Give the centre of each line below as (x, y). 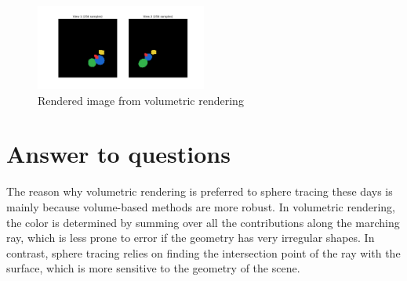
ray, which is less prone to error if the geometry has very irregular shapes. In (191, 238)
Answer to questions (118, 154)
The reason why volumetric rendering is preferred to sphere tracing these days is (200, 191)
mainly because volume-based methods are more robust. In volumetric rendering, (201, 206)
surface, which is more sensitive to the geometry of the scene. (153, 268)
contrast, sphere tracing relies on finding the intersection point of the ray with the (203, 252)
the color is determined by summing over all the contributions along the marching (203, 222)
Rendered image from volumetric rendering (141, 100)
